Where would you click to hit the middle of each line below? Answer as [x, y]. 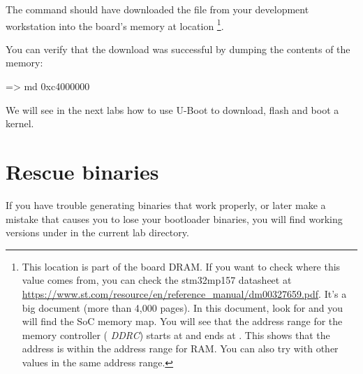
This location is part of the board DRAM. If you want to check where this [181, 266]
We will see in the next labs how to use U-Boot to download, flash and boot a [172, 109]
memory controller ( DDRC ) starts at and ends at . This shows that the [176, 335]
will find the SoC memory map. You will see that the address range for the [182, 321]
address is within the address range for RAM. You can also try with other [180, 348]
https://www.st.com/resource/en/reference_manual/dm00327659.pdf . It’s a [184, 293]
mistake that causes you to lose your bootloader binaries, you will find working [174, 218]
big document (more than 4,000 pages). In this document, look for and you [182, 307]
